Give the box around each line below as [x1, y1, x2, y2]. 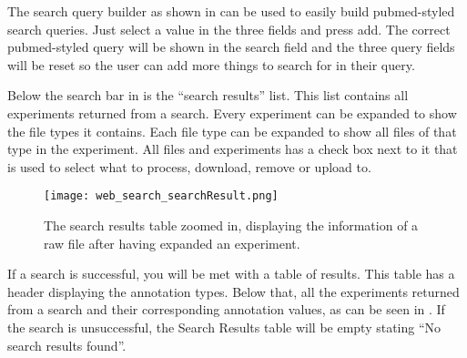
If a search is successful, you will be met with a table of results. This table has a [7, 264, 455, 283]
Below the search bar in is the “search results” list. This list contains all [7, 86, 409, 105]
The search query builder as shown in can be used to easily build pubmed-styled [7, 2, 455, 20]
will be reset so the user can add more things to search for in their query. [7, 55, 415, 74]
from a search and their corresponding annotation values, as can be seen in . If [7, 300, 445, 319]
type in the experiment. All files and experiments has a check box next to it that [7, 139, 458, 159]
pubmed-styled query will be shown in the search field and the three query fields [7, 37, 455, 56]
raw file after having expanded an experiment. [44, 233, 300, 252]
